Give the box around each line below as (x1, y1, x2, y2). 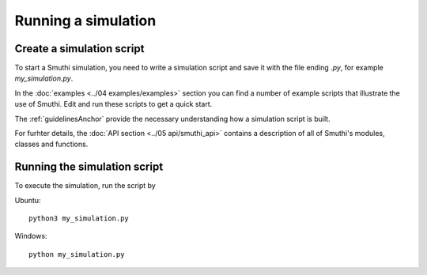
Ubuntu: (14, 195, 41, 205)
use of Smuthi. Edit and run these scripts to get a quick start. (14, 100, 213, 109)
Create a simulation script (14, 42, 145, 55)
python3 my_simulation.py (28, 214, 130, 223)
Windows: (14, 232, 47, 241)
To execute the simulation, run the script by (14, 181, 156, 190)
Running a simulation (14, 12, 157, 29)
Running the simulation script (14, 160, 164, 174)
